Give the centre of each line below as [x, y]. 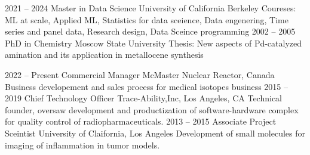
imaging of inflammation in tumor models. [82, 145]
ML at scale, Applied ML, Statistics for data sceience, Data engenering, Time [147, 19]
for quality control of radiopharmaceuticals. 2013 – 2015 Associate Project [141, 121]
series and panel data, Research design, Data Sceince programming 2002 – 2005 [150, 31]
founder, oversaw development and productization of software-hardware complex [152, 109]
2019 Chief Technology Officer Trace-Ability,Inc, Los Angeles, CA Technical [143, 98]
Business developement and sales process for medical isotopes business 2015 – [147, 86]
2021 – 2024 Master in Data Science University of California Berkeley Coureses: [151, 8]
